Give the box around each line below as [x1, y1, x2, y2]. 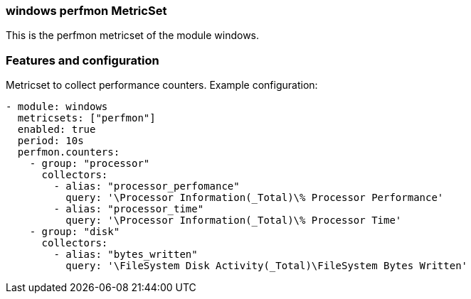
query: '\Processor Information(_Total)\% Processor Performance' [65, 192, 444, 204]
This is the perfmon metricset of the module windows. [6, 29, 260, 42]
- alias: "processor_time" [53, 203, 204, 215]
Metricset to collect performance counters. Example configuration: [6, 79, 318, 92]
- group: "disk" [29, 226, 120, 238]
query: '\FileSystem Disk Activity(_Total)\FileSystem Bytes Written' [65, 260, 468, 272]
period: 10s [17, 135, 84, 147]
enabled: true [17, 124, 96, 136]
